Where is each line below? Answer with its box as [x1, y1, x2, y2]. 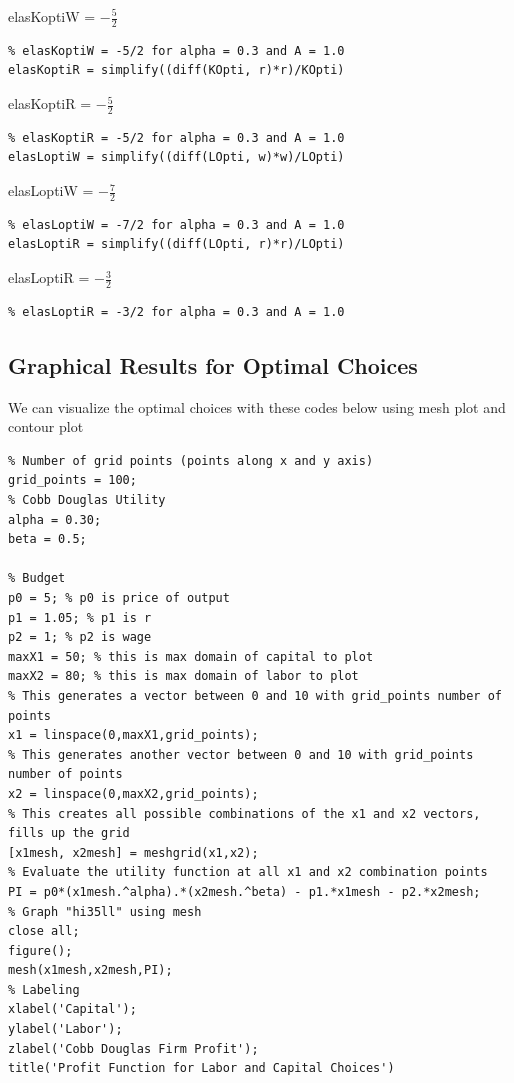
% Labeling [8, 982, 80, 997]
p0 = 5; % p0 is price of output [8, 591, 230, 606]
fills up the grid [8, 826, 130, 841]
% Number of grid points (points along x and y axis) [8, 453, 374, 468]
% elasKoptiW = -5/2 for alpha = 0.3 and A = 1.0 [8, 43, 345, 58]
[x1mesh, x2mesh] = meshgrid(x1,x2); [8, 845, 259, 860]
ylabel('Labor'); [8, 1022, 123, 1037]
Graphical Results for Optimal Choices [8, 349, 418, 380]
